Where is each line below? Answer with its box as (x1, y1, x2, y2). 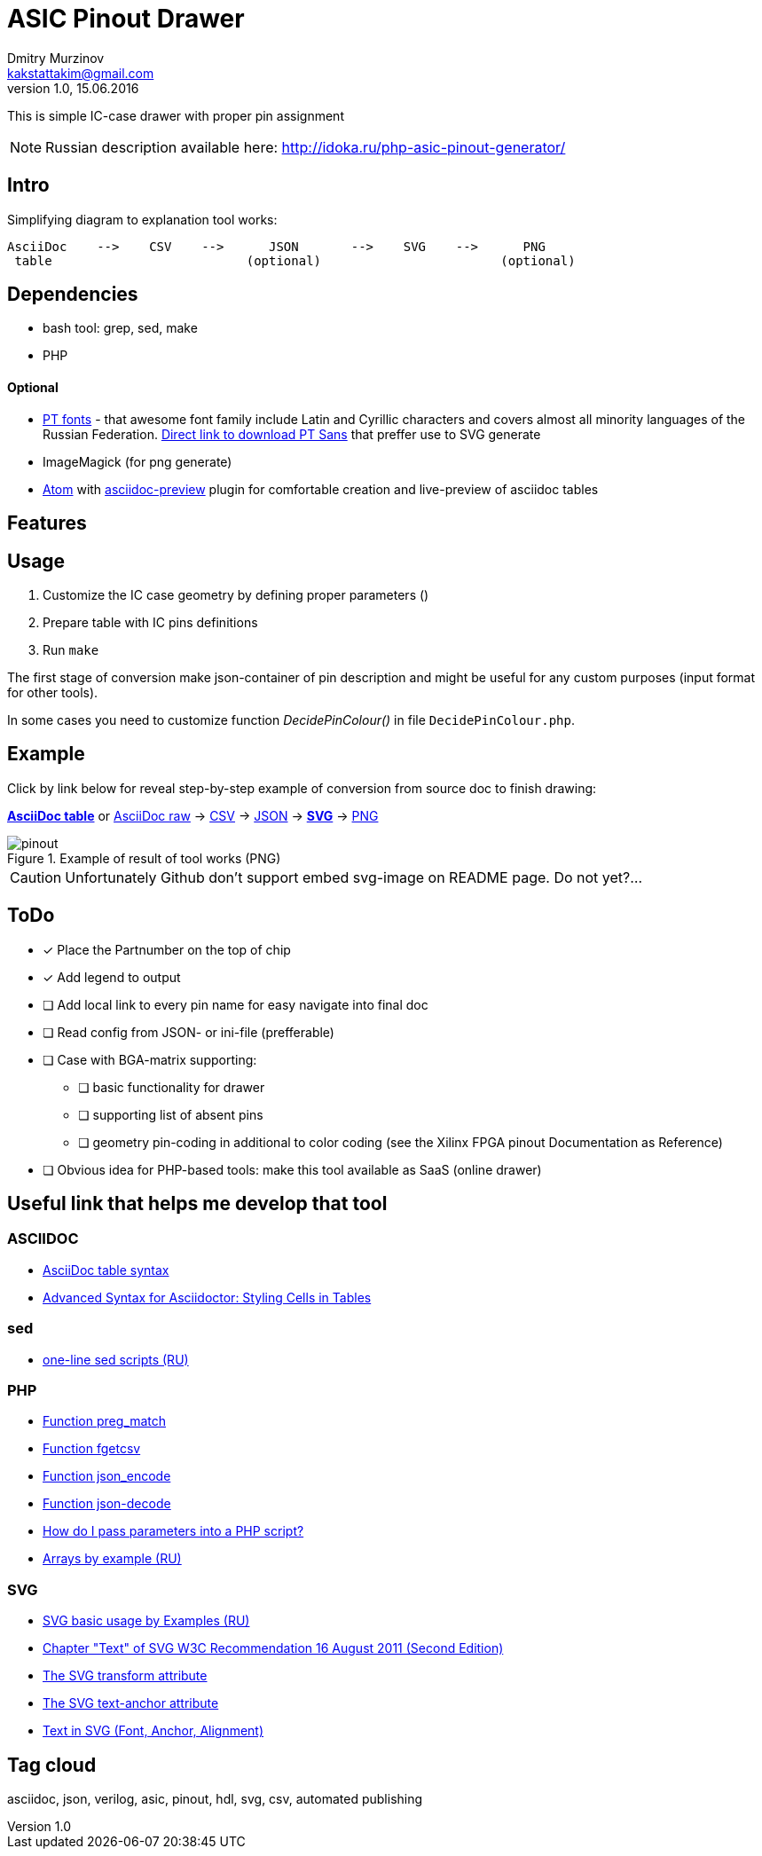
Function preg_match (43, 1413, 166, 1429)
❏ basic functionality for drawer (78, 1079, 265, 1095)
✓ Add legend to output (43, 969, 181, 985)
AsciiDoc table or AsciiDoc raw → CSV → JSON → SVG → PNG (7, 807, 379, 823)
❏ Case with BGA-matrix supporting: (43, 1051, 257, 1067)
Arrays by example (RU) (43, 1551, 182, 1567)
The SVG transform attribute (43, 1668, 208, 1684)
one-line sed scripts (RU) (43, 1351, 189, 1367)
